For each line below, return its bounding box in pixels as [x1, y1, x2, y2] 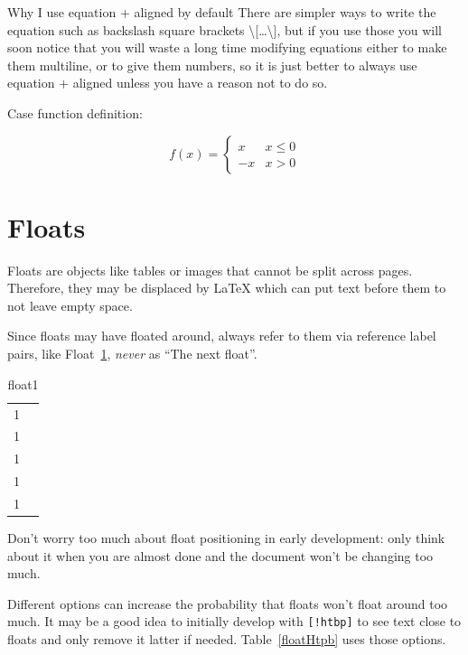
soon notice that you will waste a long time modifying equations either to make [7, 38, 447, 57]
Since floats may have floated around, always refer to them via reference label [7, 326, 436, 345]
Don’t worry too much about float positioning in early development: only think [7, 528, 445, 547]
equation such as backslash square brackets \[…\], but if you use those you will [7, 20, 442, 39]
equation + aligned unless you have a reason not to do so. [7, 73, 328, 92]
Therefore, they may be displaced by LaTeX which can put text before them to [7, 278, 446, 297]
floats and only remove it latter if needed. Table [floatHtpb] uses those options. [7, 630, 446, 648]
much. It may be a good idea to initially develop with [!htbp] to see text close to [7, 612, 462, 631]
